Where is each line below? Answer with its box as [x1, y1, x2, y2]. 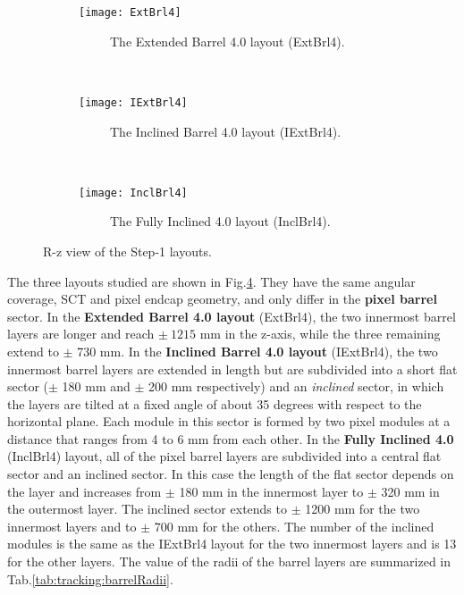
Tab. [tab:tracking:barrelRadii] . [7, 569, 173, 588]
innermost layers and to [7, 516, 137, 535]
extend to [7, 341, 59, 360]
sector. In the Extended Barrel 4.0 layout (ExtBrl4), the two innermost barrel [7, 306, 456, 325]
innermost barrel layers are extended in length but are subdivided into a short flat [7, 359, 458, 378]
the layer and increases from [7, 482, 162, 500]
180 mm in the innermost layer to [179, 482, 364, 500]
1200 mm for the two [305, 499, 420, 518]
